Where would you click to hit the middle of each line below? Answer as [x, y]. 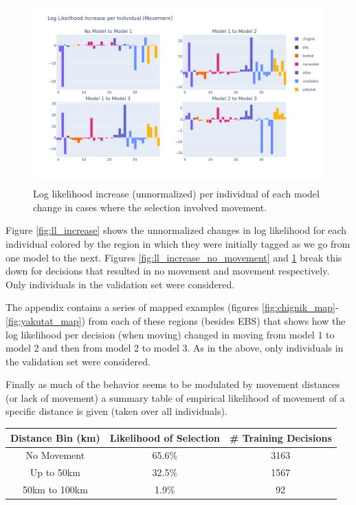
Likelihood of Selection [165, 437]
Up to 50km [55, 472]
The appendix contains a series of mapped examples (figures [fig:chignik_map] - [172, 307]
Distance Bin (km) [55, 437]
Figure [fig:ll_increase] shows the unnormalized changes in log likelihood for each [176, 230]
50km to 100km [55, 490]
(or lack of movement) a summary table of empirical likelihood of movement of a [175, 397]
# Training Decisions [280, 437]
